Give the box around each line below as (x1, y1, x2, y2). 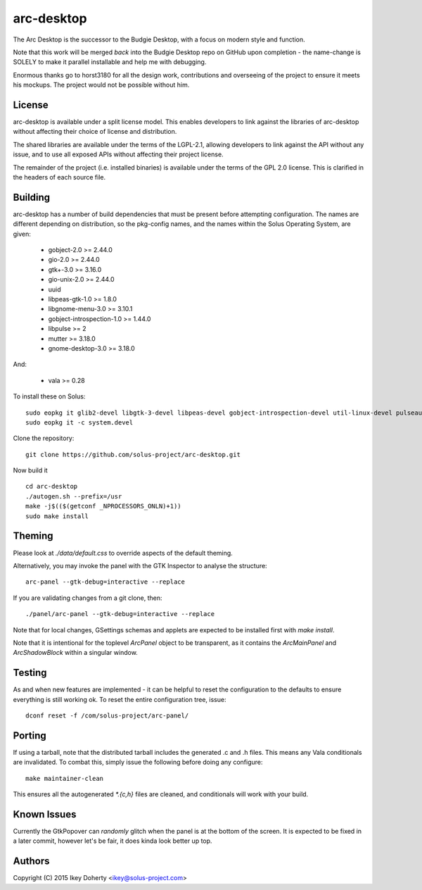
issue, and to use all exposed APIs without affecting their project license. (13, 150, 224, 158)
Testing (13, 667, 47, 679)
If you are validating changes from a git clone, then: (13, 594, 162, 602)
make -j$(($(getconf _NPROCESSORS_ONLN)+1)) (25, 502, 182, 510)
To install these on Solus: (13, 392, 86, 401)
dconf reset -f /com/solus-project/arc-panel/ (25, 711, 189, 720)
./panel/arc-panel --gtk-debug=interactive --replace (25, 610, 215, 618)
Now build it (13, 466, 49, 475)
